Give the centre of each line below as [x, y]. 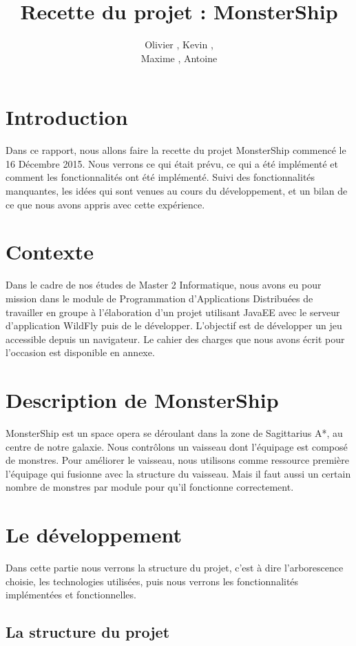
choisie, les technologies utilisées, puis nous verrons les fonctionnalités [152, 581]
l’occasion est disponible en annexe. [80, 352]
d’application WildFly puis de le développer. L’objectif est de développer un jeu [174, 325]
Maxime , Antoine [179, 58]
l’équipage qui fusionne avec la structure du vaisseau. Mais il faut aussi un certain [178, 473]
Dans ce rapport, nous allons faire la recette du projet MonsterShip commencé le [176, 150]
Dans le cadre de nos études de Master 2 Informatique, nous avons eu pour [164, 285]
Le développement [94, 535]
